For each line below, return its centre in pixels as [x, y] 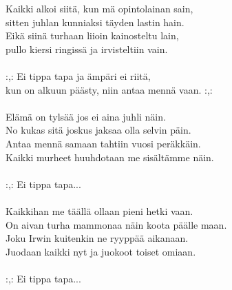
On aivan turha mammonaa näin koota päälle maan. [116, 224]
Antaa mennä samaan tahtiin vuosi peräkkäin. [103, 143]
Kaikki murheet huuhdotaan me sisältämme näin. [110, 157]
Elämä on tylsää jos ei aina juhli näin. [86, 116]
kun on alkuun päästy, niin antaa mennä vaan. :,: [109, 89]
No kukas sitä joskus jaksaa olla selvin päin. [98, 130]
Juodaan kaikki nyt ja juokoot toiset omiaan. [101, 251]
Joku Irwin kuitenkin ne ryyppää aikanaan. [97, 238]
